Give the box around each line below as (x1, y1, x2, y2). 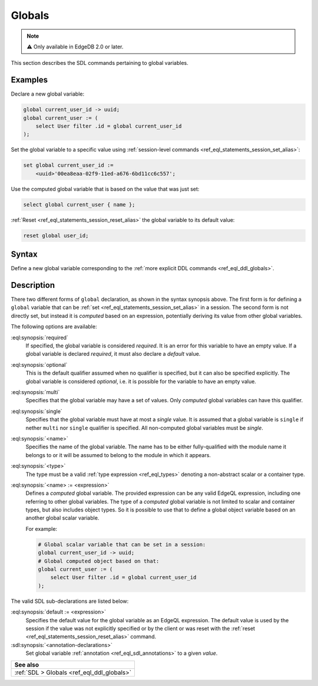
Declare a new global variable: (11, 90, 85, 97)
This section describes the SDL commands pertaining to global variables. (11, 60, 188, 67)
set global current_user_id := (23, 162, 114, 169)
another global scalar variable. (25, 514, 100, 521)
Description (11, 280, 55, 290)
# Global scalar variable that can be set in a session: (38, 541, 206, 548)
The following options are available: (11, 323, 97, 330)
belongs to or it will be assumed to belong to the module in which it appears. (25, 451, 211, 458)
